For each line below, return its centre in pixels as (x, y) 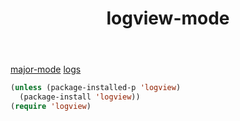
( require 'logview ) (51, 106)
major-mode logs (46, 69)
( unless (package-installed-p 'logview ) (96, 88)
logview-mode (168, 18)
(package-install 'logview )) (80, 97)
